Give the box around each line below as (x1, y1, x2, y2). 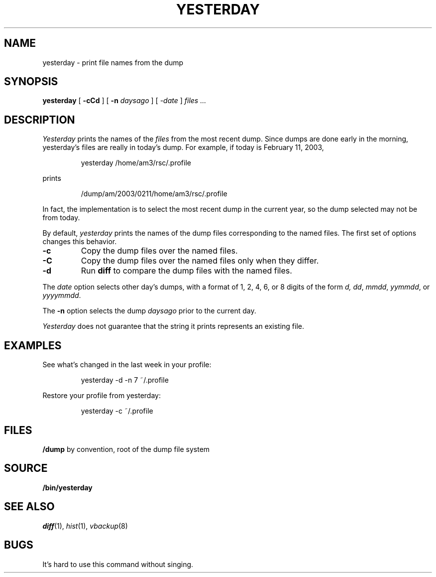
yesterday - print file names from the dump (42, 58, 184, 67)
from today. (42, 213, 80, 222)
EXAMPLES (4, 339, 62, 352)
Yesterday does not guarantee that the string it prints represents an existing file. (42, 322, 304, 331)
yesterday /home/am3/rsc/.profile (81, 158, 191, 167)
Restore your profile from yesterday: (42, 391, 161, 400)
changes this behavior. (42, 237, 117, 246)
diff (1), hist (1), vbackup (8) (42, 521, 128, 530)
